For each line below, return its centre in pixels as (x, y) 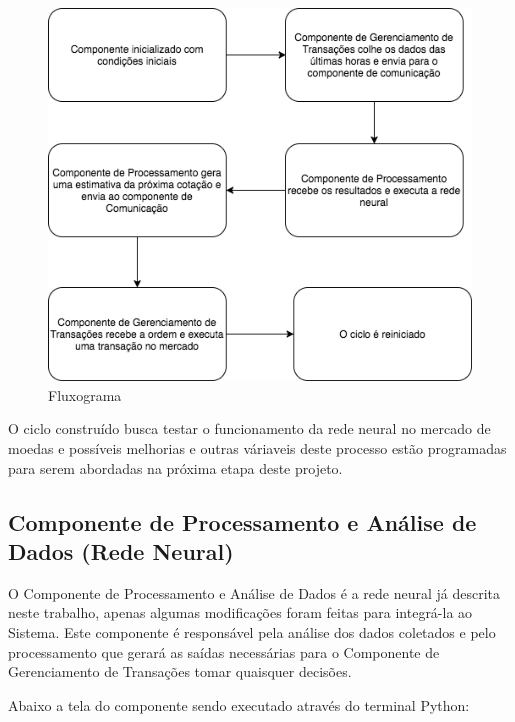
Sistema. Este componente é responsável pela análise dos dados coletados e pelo (252, 631)
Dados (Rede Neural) (121, 550)
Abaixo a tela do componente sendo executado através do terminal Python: (239, 704)
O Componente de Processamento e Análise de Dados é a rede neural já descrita (254, 592)
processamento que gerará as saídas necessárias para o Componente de (224, 651)
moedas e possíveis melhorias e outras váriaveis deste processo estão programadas (257, 448)
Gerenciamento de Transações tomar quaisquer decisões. (180, 671)
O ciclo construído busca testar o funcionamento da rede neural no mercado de (249, 428)
